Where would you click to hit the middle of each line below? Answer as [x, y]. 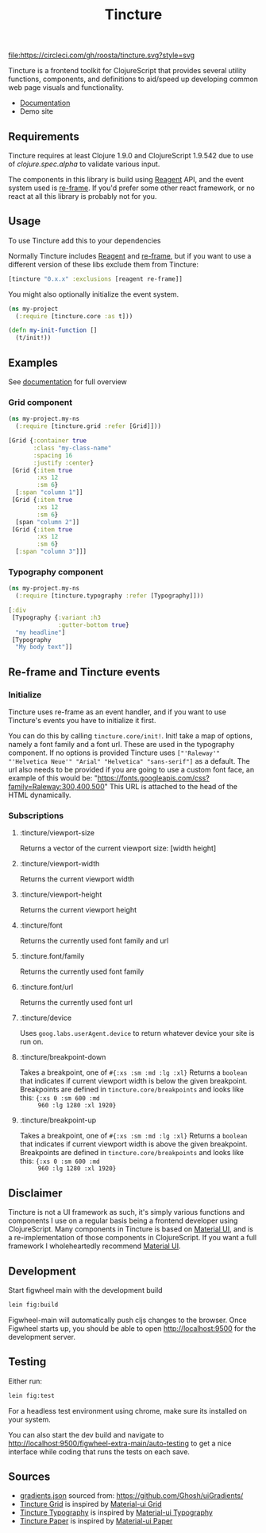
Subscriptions [36, 815]
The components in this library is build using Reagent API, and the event [126, 179]
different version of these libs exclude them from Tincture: [103, 264]
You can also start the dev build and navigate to [86, 1434]
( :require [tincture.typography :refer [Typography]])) [110, 596]
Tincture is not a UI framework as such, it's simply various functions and [127, 1212]
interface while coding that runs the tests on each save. [99, 1451]
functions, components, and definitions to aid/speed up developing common [133, 79]
